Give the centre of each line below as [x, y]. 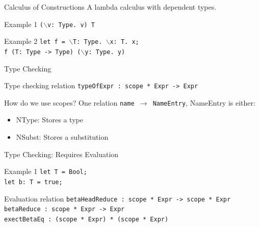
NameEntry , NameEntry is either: [204, 102]
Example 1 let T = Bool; [46, 171]
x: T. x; [124, 42]
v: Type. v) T [71, 25]
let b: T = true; [33, 182]
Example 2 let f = [35, 41]
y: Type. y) [105, 52]
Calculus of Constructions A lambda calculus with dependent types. [110, 7]
